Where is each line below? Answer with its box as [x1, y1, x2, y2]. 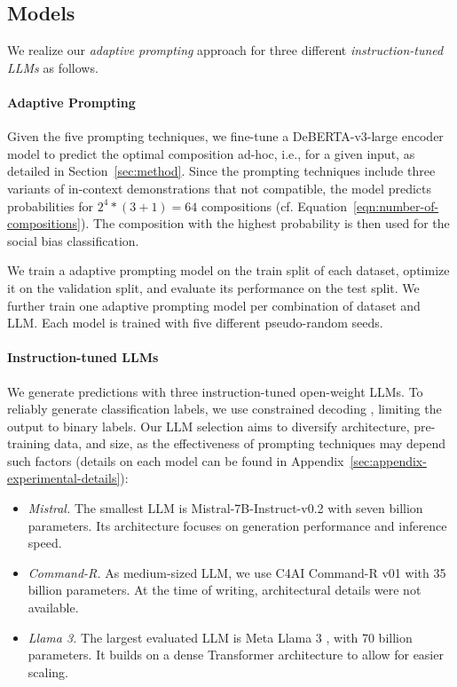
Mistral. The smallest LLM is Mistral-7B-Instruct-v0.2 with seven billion [28, 499, 423, 517]
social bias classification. [7, 231, 139, 249]
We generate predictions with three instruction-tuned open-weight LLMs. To [7, 382, 423, 400]
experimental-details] [7, 469, 121, 487]
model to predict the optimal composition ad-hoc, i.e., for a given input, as [7, 144, 415, 162]
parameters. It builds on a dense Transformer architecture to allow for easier [28, 645, 444, 664]
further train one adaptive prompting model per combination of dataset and [7, 296, 421, 314]
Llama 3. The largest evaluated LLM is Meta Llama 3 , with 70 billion [28, 628, 413, 646]
